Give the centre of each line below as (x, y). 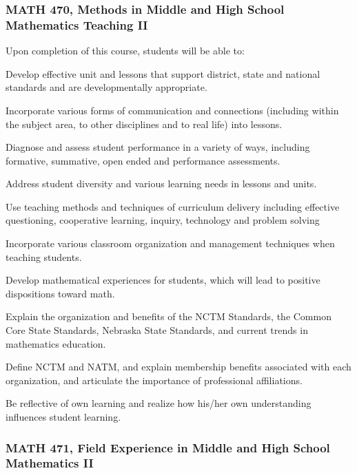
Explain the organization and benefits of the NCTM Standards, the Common (169, 316)
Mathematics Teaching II (77, 24)
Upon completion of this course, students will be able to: (125, 51)
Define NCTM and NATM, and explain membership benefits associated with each (178, 367)
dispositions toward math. (60, 293)
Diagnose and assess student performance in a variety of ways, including (158, 147)
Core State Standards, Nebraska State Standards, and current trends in (157, 330)
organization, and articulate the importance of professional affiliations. (154, 380)
